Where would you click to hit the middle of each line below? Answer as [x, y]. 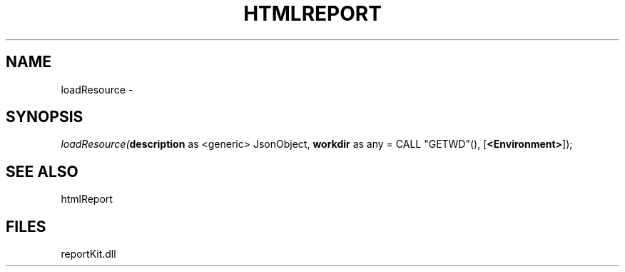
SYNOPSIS [45, 117]
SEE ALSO [42, 171]
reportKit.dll [88, 254]
